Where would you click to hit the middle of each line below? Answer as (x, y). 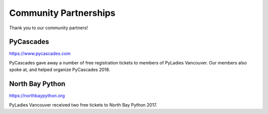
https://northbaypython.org (37, 96)
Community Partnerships (62, 13)
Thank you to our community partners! (49, 28)
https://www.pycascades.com (40, 54)
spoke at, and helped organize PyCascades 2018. (60, 70)
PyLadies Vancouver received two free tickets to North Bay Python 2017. (83, 105)
